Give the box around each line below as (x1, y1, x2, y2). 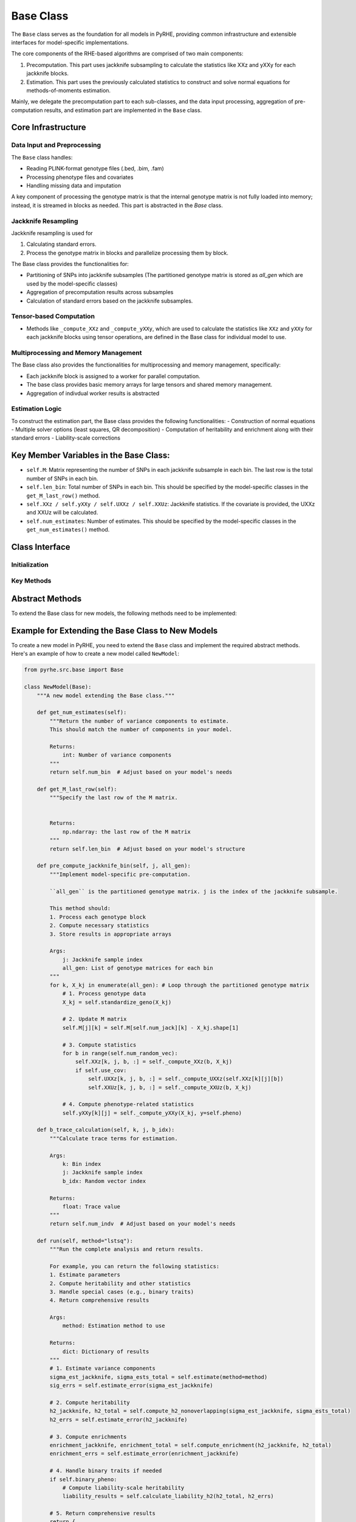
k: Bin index (62, 1160, 101, 1168)
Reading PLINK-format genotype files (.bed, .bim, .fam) (26, 165, 164, 172)
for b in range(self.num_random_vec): (62, 1050, 179, 1056)
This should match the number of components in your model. (49, 726, 233, 733)
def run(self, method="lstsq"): (36, 1237, 134, 1244)
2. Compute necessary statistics (49, 922, 149, 929)
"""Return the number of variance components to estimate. (49, 717, 230, 724)
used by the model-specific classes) (26, 280, 118, 287)
